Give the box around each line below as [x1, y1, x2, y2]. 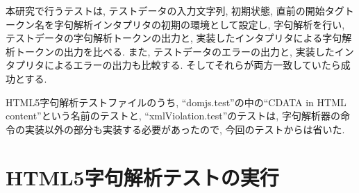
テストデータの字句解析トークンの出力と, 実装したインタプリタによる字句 [6, 31, 342, 45]
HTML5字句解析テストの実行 [6, 162, 279, 191]
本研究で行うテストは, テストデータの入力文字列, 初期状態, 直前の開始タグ [6, 3, 344, 17]
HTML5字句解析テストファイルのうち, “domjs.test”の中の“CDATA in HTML [6, 94, 347, 109]
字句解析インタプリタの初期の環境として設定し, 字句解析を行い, [53, 17, 345, 31]
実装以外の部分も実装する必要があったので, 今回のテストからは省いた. [24, 121, 345, 136]
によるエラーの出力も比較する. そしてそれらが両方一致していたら [44, 58, 341, 72]
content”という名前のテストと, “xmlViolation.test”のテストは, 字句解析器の [6, 108, 340, 123]
